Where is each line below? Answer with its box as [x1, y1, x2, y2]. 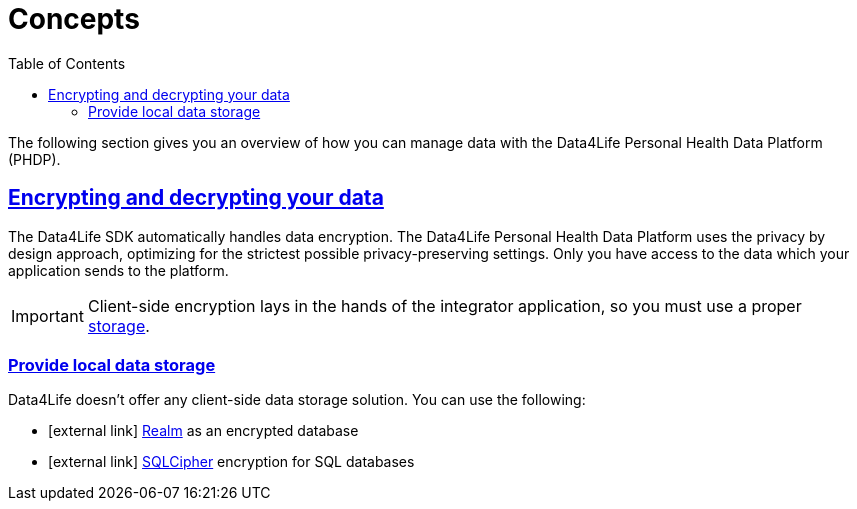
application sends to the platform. [8, 261, 229, 279]
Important [11, 305, 84, 326]
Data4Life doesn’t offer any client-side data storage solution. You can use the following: [8, 391, 586, 409]
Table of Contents [8, 54, 126, 72]
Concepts [8, 2, 140, 36]
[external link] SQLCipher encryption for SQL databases [48, 453, 415, 471]
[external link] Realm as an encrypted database [48, 422, 359, 440]
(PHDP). [8, 150, 61, 168]
